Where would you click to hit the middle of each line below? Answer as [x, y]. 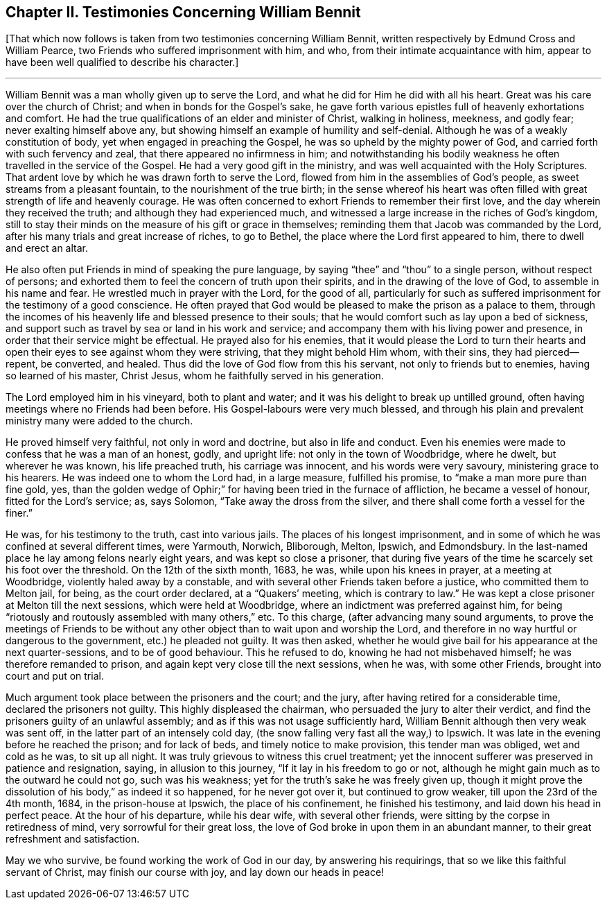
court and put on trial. [55, 676]
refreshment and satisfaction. [73, 839]
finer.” [19, 513]
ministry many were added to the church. [99, 421]
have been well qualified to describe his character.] [122, 62]
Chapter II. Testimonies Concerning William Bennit [183, 12]
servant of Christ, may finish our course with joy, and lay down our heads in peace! [195, 872]
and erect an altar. [47, 248]
